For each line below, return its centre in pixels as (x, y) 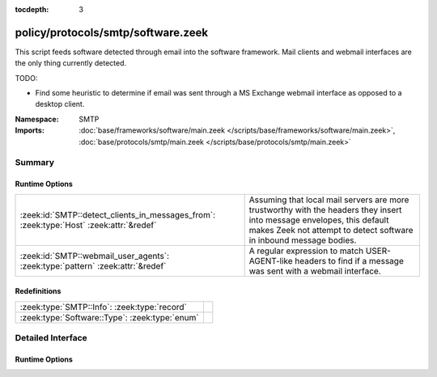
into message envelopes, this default (319, 220)
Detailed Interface (51, 337)
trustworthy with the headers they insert (325, 210)
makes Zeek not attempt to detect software (331, 230)
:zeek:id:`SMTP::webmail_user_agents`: (95, 256)
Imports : (30, 130)
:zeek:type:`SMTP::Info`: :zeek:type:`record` (104, 307)
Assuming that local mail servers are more (329, 200)
